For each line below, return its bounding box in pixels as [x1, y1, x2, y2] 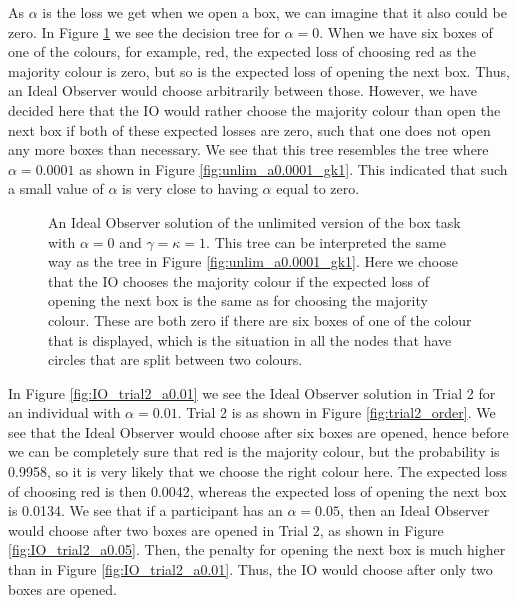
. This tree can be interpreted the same [206, 231, 446, 252]
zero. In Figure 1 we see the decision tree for [8, 21, 280, 42]
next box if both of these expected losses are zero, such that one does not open [8, 119, 491, 140]
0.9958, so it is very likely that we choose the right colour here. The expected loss [8, 461, 508, 482]
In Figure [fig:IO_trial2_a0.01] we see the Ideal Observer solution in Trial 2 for [8, 382, 496, 403]
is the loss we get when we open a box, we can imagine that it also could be [42, 2, 507, 22]
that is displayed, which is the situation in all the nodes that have [48, 329, 452, 350]
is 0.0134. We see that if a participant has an [8, 500, 283, 521]
